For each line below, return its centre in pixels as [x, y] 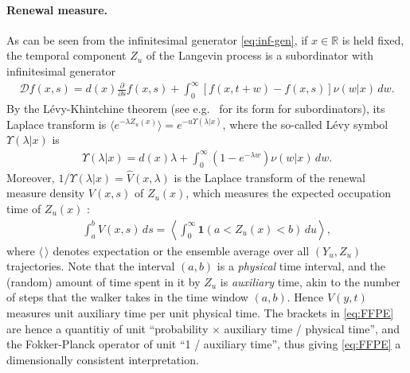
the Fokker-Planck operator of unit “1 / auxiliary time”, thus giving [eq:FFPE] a [204, 344]
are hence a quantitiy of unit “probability [107, 328]
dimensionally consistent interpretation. [103, 359]
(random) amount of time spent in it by [103, 281]
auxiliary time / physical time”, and [312, 328]
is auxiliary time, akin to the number [310, 281]
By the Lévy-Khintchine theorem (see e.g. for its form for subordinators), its [196, 108]
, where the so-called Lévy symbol [305, 124]
